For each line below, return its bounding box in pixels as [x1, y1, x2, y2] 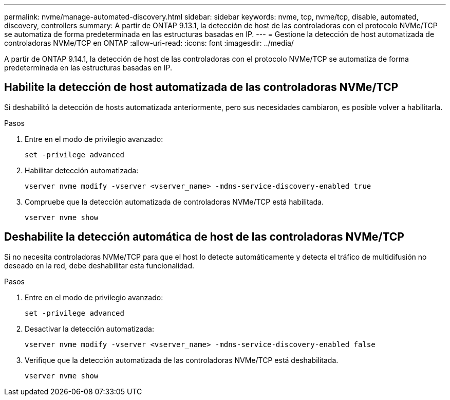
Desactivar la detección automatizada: [25, 324, 155, 333]
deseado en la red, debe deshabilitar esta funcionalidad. [4, 261, 195, 270]
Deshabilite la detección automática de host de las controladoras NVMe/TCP [4, 230, 404, 244]
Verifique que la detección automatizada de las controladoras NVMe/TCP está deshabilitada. [25, 355, 339, 365]
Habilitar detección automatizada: [25, 166, 139, 175]
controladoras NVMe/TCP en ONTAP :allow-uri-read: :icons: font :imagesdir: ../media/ [4, 39, 294, 47]
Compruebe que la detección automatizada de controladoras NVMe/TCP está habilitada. [25, 197, 324, 206]
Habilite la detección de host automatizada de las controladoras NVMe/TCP [4, 81, 399, 94]
